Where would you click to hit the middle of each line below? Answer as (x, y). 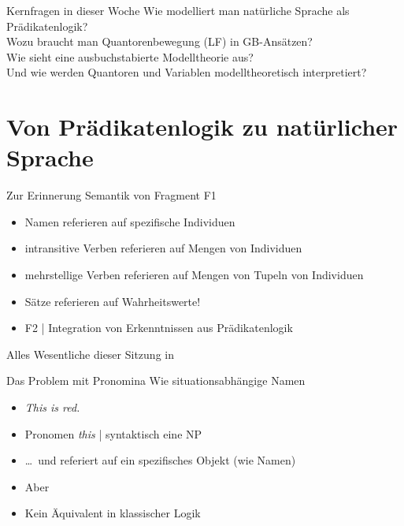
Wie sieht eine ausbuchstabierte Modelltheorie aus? (130, 56)
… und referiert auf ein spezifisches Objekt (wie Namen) (160, 460)
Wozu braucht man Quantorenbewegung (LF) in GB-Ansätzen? (159, 41)
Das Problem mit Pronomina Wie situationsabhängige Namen (156, 381)
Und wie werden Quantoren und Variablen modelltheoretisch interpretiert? (187, 72)
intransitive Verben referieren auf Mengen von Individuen (163, 248)
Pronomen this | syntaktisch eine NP (113, 433)
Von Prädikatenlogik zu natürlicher (202, 127)
